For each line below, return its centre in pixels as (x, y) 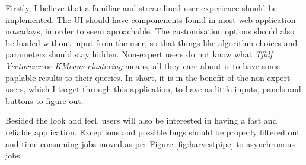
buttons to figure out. (44, 100)
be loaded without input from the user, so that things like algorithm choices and (152, 42)
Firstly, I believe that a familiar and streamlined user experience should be (141, 8)
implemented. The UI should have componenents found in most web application (151, 19)
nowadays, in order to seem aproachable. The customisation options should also (150, 31)
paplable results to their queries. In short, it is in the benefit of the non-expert (148, 77)
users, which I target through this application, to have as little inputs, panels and (153, 89)
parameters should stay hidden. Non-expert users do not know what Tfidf (139, 54)
